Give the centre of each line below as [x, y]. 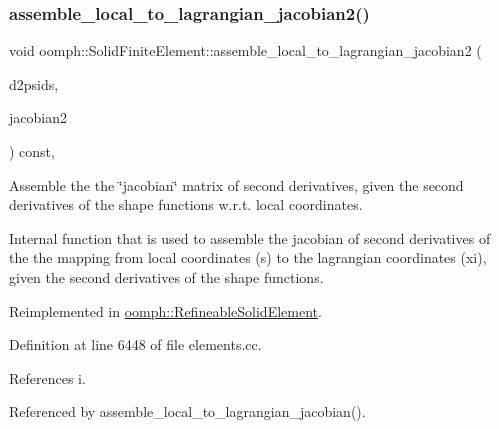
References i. [47, 377]
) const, [32, 151]
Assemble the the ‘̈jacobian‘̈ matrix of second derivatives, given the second [236, 184]
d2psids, [34, 83]
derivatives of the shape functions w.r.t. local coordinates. [186, 204]
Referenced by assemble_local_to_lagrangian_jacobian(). [187, 411]
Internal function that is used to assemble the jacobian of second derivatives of [250, 237]
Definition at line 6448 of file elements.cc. [135, 344]
